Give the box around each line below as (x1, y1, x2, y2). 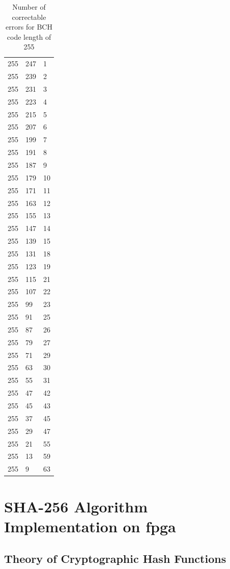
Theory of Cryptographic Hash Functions (4, 551, 226, 566)
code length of (7, 31, 51, 42)
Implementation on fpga (4, 515, 176, 536)
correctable (12, 11, 46, 22)
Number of (12, 2, 46, 12)
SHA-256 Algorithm (4, 496, 148, 516)
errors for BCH (6, 21, 52, 32)
